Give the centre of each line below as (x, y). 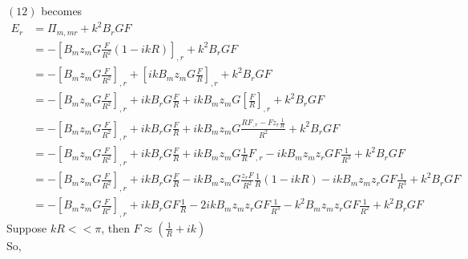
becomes (62, 10)
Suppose (27, 227)
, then (115, 227)
